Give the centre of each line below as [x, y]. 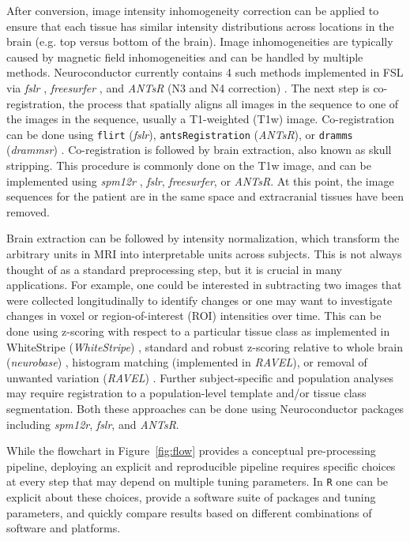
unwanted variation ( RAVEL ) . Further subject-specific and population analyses [200, 377]
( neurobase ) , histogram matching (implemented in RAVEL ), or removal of [187, 362]
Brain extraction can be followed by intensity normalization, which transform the [203, 238]
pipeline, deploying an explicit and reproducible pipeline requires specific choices [201, 466]
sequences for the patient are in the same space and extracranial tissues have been [205, 196]
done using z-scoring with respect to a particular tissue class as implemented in [198, 331]
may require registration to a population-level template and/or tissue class [186, 393]
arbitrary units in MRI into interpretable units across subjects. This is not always [204, 253]
